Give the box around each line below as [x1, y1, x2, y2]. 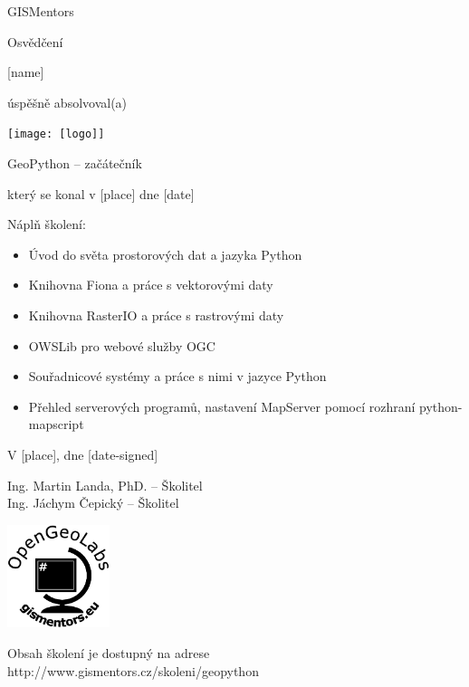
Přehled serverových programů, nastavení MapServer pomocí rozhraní [28, 396, 416, 415]
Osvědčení [7, 32, 63, 51]
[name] [7, 62, 44, 81]
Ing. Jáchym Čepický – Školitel [7, 493, 179, 512]
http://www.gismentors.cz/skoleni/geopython [7, 661, 259, 680]
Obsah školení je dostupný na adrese [7, 644, 210, 663]
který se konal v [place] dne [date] [7, 184, 195, 203]
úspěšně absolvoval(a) [7, 92, 128, 111]
